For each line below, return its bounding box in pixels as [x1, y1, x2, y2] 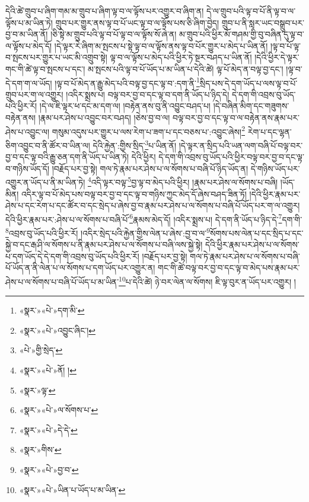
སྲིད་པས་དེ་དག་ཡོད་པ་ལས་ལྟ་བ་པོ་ [199, 76, 298, 89]
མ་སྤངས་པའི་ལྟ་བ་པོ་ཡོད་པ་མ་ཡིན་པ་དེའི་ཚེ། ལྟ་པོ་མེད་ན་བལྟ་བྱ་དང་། [88, 62, 283, 75]
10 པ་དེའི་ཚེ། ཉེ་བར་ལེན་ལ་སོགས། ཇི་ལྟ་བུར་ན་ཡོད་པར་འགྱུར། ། [119, 274, 296, 287]
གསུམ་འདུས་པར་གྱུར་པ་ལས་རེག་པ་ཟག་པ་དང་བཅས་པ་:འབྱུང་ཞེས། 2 [52, 123, 245, 138]
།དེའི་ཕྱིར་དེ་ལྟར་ [254, 51, 300, 63]
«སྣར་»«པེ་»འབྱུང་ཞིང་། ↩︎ [19, 324, 96, 336]
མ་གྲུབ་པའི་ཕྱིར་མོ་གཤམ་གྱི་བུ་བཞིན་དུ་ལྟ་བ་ [179, 28, 304, 40]
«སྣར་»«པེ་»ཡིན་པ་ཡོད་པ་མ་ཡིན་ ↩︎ [19, 483, 126, 495]
